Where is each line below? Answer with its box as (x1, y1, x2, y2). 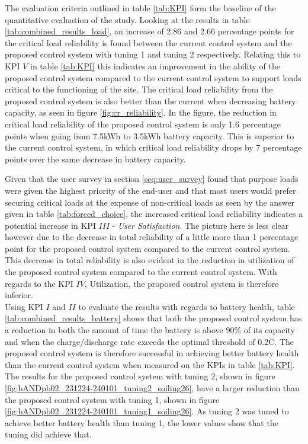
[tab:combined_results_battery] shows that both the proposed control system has (5, 312, 302, 324)
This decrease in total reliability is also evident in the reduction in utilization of (5, 254, 294, 266)
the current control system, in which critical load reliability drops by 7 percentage (5, 141, 302, 154)
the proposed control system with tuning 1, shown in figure (5, 393, 220, 405)
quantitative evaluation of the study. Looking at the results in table (5, 13, 250, 25)
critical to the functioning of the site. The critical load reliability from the (5, 83, 273, 95)
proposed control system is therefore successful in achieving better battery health (5, 347, 299, 359)
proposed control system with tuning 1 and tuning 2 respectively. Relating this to (5, 48, 301, 60)
